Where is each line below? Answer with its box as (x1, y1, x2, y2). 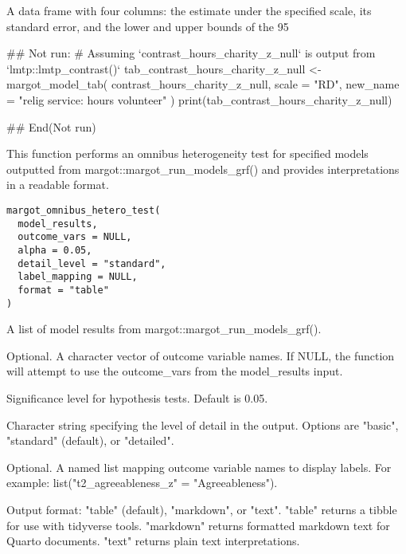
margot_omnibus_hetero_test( (6, 204, 161, 216)
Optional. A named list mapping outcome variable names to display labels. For (6, 458, 392, 475)
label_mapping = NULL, (18, 271, 138, 283)
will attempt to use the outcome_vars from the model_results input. (6, 363, 343, 379)
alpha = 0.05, (18, 244, 92, 256)
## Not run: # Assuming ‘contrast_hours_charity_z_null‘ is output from (6, 45, 376, 61)
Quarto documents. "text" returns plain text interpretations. (6, 532, 300, 549)
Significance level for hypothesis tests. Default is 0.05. (6, 389, 268, 406)
